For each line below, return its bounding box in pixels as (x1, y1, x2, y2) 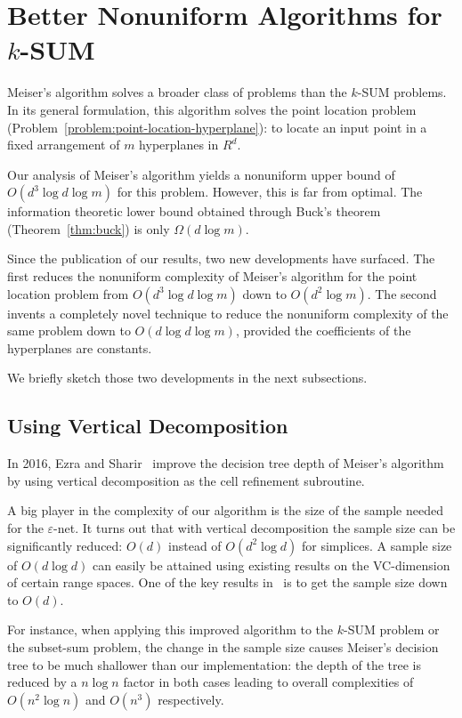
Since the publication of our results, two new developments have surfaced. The (7, 249, 435, 268)
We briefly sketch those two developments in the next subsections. (7, 368, 368, 387)
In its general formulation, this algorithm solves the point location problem (7, 100, 417, 118)
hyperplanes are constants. (7, 338, 152, 357)
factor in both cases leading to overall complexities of (123, 673, 414, 691)
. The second (367, 284, 437, 303)
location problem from (7, 284, 129, 303)
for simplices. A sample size (302, 536, 452, 554)
